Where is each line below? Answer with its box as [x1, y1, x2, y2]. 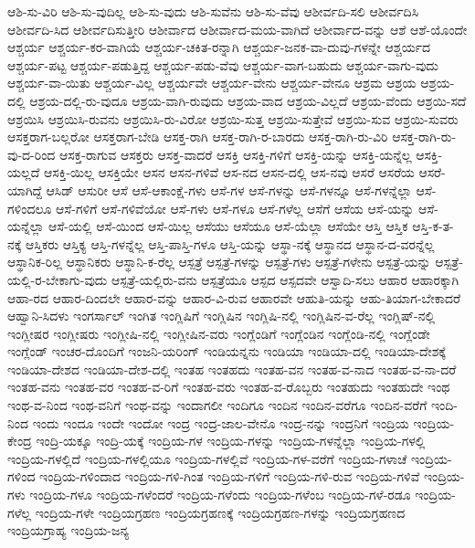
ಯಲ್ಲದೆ [7, 163, 40, 182]
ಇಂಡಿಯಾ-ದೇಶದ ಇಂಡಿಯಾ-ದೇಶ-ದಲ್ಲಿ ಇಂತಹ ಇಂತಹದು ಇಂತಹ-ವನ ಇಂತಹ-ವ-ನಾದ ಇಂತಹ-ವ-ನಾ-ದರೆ [7, 359, 457, 378]
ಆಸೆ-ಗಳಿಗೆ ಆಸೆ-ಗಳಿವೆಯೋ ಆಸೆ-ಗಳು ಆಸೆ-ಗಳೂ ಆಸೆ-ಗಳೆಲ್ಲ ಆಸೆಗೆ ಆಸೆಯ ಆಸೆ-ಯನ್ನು [56, 198, 415, 217]
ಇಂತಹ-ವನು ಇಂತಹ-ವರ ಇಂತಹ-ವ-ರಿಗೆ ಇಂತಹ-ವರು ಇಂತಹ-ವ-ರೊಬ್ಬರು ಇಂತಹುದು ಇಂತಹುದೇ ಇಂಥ [7, 377, 450, 396]
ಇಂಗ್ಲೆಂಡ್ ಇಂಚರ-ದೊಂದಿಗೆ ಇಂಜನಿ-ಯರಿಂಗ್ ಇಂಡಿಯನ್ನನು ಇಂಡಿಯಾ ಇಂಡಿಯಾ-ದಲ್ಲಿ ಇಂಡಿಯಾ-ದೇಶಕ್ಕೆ [7, 342, 446, 361]
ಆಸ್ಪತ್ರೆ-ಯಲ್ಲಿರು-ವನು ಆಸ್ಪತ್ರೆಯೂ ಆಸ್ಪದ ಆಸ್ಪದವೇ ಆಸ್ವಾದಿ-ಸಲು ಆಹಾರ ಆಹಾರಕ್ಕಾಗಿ [111, 269, 459, 289]
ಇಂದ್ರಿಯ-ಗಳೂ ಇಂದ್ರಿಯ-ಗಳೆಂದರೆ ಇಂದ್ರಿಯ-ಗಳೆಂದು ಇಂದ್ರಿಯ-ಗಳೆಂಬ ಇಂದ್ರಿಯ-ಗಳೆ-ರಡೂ [29, 485, 411, 504]
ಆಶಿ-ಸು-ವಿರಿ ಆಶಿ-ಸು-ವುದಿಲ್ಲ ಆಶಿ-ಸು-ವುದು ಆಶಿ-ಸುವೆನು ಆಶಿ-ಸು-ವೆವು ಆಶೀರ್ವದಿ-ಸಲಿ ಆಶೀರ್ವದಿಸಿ [7, 2, 419, 20]
